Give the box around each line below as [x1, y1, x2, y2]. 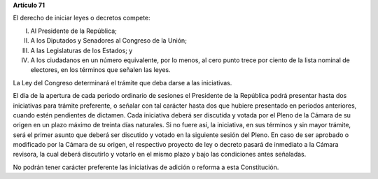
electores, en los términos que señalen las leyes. [30, 66, 171, 74]
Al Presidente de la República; [30, 27, 117, 35]
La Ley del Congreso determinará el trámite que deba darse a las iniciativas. [13, 78, 232, 87]
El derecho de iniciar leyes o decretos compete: [13, 14, 150, 22]
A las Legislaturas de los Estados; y [30, 46, 133, 55]
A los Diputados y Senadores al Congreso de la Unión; [30, 36, 187, 45]
